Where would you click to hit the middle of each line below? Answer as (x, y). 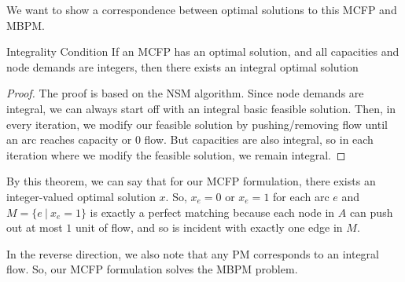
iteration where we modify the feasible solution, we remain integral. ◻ (176, 154)
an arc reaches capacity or (69, 139)
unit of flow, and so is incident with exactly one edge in (209, 227)
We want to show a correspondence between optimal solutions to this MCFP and (202, 9)
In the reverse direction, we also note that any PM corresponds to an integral (193, 253)
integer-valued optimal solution (81, 196)
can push (371, 212)
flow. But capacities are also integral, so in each (259, 139)
